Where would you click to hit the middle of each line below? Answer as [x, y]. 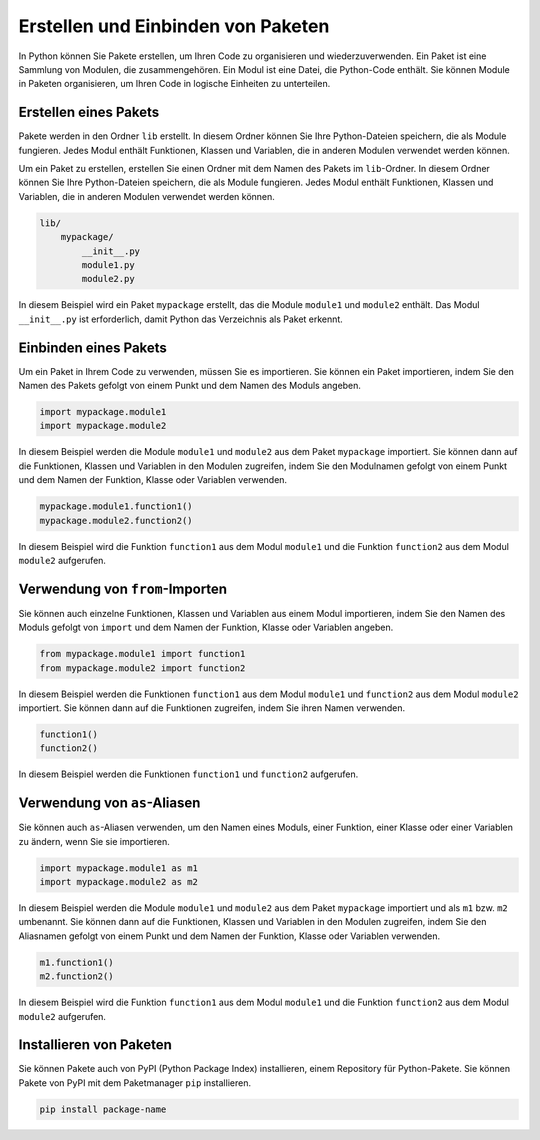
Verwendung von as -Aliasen [109, 803]
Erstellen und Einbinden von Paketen [174, 26]
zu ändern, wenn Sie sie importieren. [94, 841]
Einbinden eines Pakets [92, 347]
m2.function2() [76, 976]
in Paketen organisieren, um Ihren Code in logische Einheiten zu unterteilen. [174, 84]
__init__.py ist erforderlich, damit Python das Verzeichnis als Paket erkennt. [181, 319]
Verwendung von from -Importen [123, 588]
